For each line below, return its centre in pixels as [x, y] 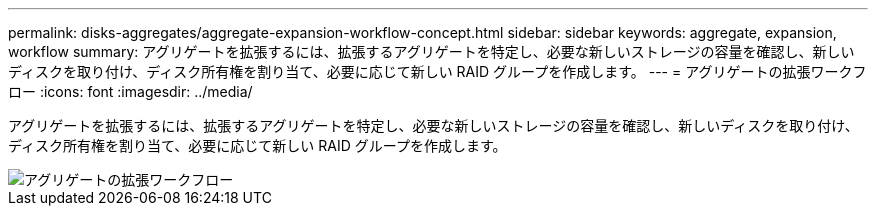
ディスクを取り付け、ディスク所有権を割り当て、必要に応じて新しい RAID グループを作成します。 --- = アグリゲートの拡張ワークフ [437, 71]
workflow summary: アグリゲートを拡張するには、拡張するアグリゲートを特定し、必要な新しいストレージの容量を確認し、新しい [431, 51]
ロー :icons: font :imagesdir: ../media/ [130, 91]
